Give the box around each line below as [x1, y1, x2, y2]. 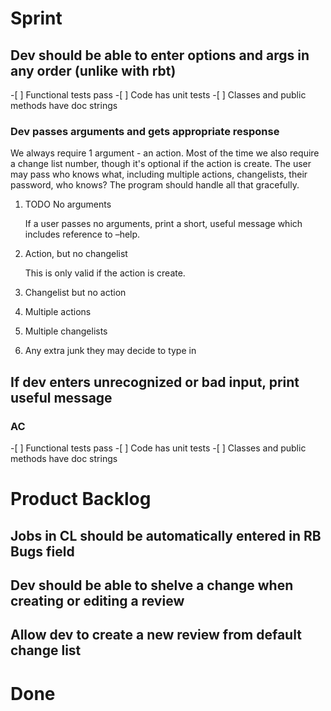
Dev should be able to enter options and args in [10, 47, 310, 64]
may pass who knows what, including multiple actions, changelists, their [10, 168, 308, 181]
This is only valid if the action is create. [24, 267, 186, 279]
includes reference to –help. [24, 228, 141, 241]
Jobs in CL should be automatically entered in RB [10, 527, 322, 544]
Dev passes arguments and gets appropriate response [10, 124, 280, 138]
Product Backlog [10, 488, 152, 511]
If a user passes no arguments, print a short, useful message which [24, 218, 303, 230]
